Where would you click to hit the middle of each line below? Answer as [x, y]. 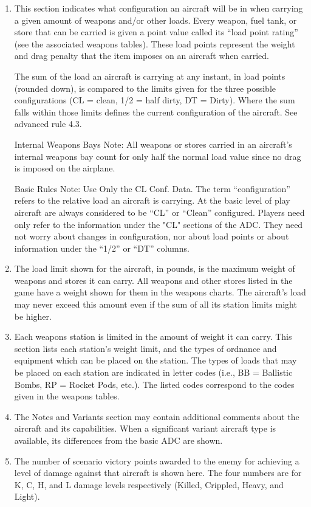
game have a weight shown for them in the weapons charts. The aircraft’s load [160, 292]
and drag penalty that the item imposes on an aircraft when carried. [142, 56]
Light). [27, 496]
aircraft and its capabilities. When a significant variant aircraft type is [145, 428]
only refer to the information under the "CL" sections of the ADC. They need [159, 224]
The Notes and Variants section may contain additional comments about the [157, 416]
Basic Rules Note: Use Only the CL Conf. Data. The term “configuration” [152, 188]
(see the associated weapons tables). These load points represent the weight [155, 43]
